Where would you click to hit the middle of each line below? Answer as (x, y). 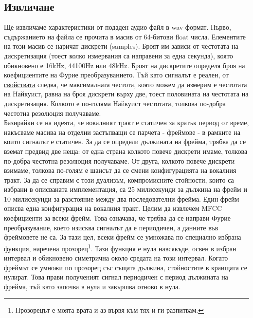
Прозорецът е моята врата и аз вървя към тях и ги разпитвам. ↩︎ (109, 310)
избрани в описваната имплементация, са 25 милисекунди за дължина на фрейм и (126, 189)
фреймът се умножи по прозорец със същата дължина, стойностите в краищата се (126, 267)
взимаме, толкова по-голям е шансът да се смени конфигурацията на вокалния (120, 170)
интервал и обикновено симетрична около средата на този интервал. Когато (116, 258)
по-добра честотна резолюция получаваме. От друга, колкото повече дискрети (119, 160)
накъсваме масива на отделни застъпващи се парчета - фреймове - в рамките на (122, 132)
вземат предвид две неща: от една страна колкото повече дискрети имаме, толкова (126, 151)
